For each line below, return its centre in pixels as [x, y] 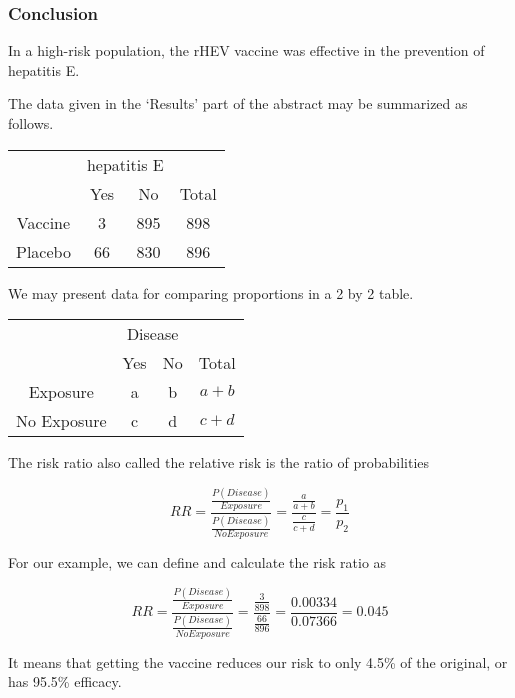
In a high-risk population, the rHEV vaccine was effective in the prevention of [246, 50]
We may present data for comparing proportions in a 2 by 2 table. [211, 292]
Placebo [43, 251]
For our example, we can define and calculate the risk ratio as [197, 561]
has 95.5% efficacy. [65, 681]
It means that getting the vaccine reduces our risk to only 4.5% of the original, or [258, 661]
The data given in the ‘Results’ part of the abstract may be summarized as [238, 103]
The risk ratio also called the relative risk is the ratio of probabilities [219, 462]
